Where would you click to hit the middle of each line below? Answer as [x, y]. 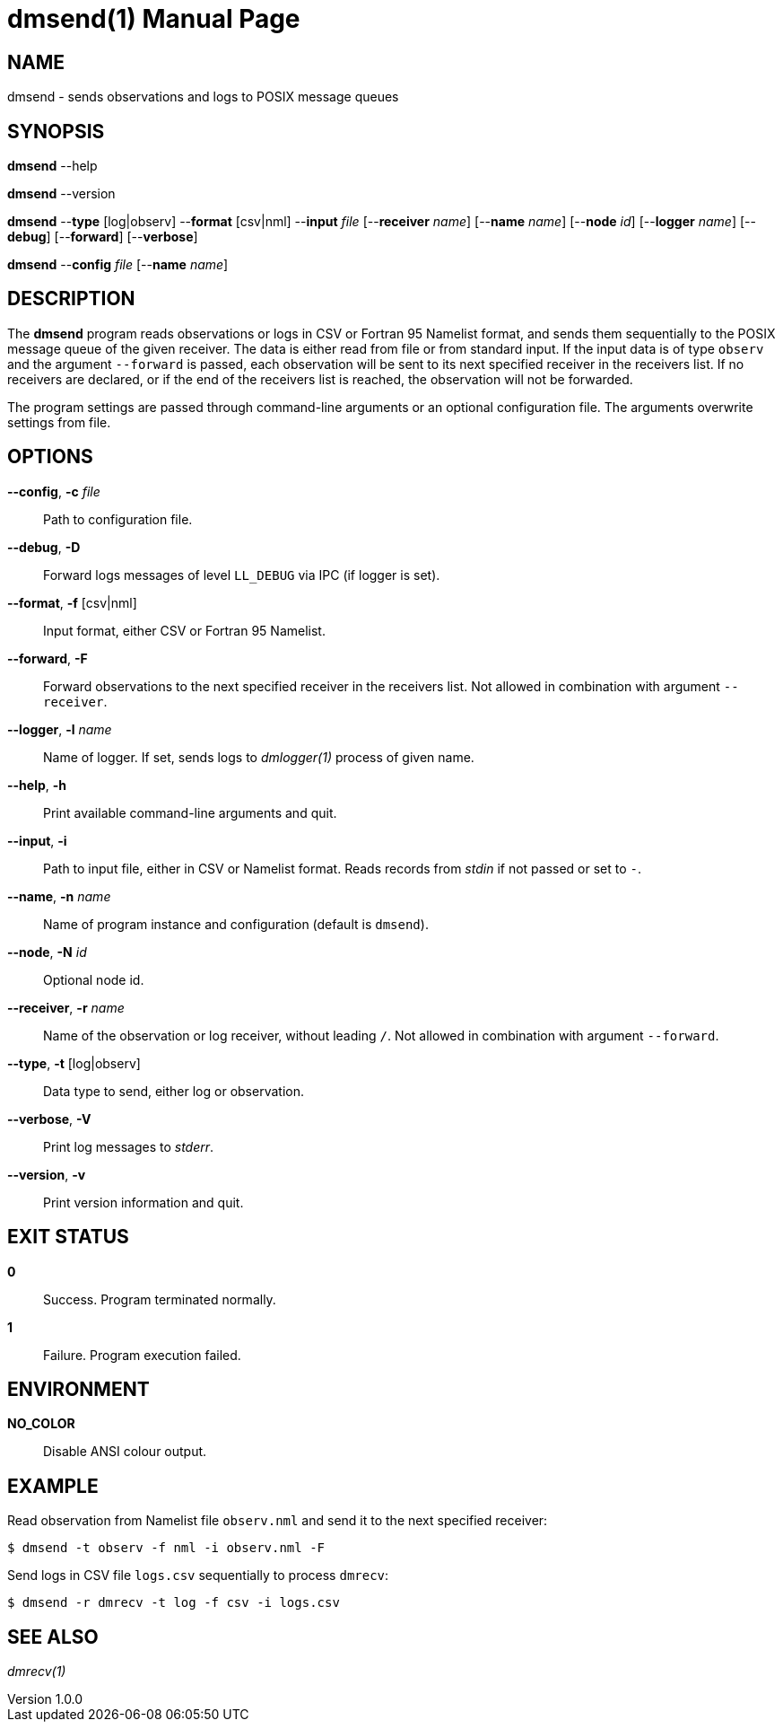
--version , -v [47, 1174]
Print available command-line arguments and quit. [190, 812]
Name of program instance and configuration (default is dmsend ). [236, 924]
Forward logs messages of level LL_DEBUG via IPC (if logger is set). [242, 575]
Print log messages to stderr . [129, 1146]
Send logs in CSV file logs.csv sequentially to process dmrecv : [198, 1575]
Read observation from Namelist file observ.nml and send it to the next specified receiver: [278, 1521]
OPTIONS [50, 457]
